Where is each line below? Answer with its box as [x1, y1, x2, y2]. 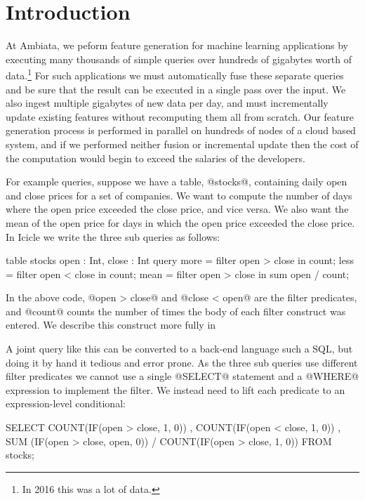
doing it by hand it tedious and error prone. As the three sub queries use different [6, 355, 358, 369]
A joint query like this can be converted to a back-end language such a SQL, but [6, 341, 353, 356]
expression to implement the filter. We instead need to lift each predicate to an [6, 382, 345, 397]
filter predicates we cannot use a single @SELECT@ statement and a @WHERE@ [6, 369, 359, 383]
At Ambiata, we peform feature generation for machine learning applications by [6, 38, 348, 53]
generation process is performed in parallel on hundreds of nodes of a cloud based [6, 123, 356, 138]
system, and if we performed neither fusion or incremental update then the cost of [6, 136, 359, 151]
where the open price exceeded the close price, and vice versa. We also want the [6, 202, 349, 216]
